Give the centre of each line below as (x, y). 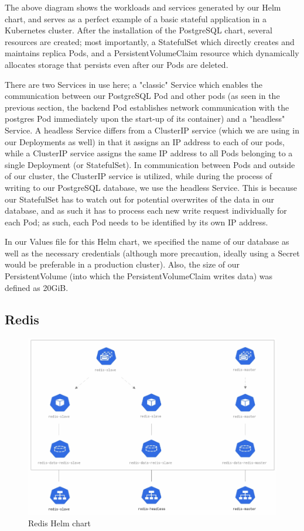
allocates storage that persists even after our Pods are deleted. (117, 64)
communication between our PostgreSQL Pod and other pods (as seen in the (142, 96)
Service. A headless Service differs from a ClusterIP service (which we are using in (152, 130)
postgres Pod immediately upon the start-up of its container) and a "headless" (145, 119)
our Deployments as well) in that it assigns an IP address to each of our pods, (145, 141)
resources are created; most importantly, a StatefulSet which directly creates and (150, 41)
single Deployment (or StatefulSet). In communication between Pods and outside (150, 164)
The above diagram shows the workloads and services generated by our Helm (143, 7)
